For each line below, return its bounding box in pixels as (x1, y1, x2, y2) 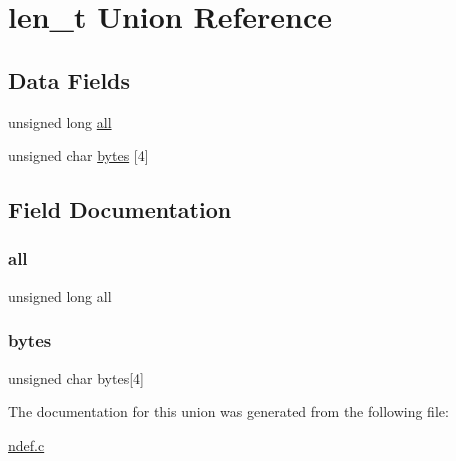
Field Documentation (8, 194, 232, 225)
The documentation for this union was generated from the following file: (8, 401, 449, 422)
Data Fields (8, 64, 131, 95)
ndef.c (8, 434, 45, 455)
